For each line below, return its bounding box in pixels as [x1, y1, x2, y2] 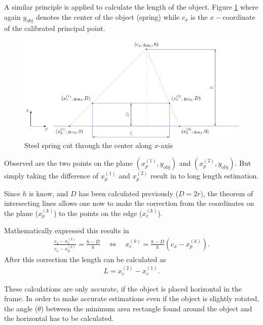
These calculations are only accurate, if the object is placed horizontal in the [4, 283, 242, 294]
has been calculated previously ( [79, 188, 178, 198]
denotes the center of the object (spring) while [36, 11, 180, 22]
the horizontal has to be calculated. [4, 313, 114, 323]
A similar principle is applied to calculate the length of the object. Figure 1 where [4, 2, 258, 12]
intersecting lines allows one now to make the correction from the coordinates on [4, 198, 254, 208]
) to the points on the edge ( [53, 207, 142, 218]
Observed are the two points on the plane [4, 158, 133, 168]
